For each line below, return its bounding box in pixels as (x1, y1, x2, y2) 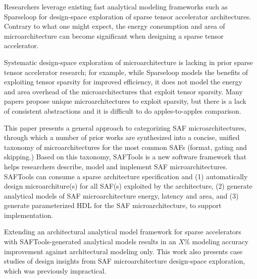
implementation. (4, 209, 53, 220)
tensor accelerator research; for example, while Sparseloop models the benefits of (4, 67, 248, 77)
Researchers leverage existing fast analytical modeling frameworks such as (4, 1, 228, 11)
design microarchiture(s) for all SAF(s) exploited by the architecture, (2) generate (4, 181, 253, 191)
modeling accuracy (192, 236, 249, 247)
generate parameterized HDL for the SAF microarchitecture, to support (4, 200, 222, 210)
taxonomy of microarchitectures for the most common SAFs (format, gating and (4, 141, 247, 152)
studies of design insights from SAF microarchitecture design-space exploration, (4, 256, 245, 266)
